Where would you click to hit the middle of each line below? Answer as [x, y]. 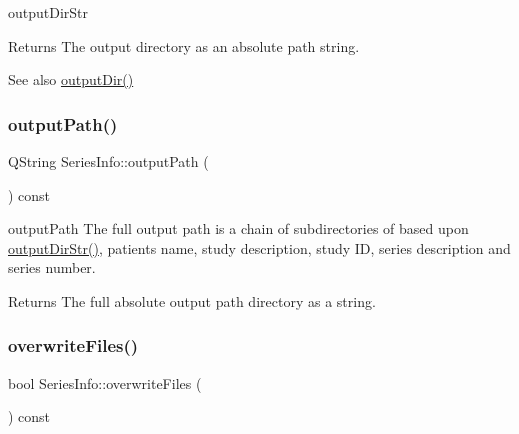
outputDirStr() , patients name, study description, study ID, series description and [259, 247]
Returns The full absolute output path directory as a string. [192, 300]
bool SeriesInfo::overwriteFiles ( [105, 382]
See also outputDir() [71, 79]
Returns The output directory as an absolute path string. [184, 45]
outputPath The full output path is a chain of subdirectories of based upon [238, 228]
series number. [52, 267]
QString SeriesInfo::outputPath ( [108, 161]
